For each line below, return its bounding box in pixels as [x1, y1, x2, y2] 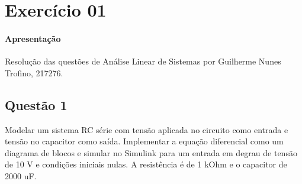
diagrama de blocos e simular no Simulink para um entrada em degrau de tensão [5, 146, 297, 159]
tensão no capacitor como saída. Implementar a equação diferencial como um [5, 135, 284, 147]
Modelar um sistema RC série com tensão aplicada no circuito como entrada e [5, 123, 288, 135]
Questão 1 [5, 95, 68, 114]
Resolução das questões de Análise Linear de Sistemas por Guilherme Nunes [5, 55, 281, 67]
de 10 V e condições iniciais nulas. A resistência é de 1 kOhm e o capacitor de [5, 158, 287, 170]
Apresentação [5, 32, 61, 44]
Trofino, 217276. [5, 66, 63, 79]
